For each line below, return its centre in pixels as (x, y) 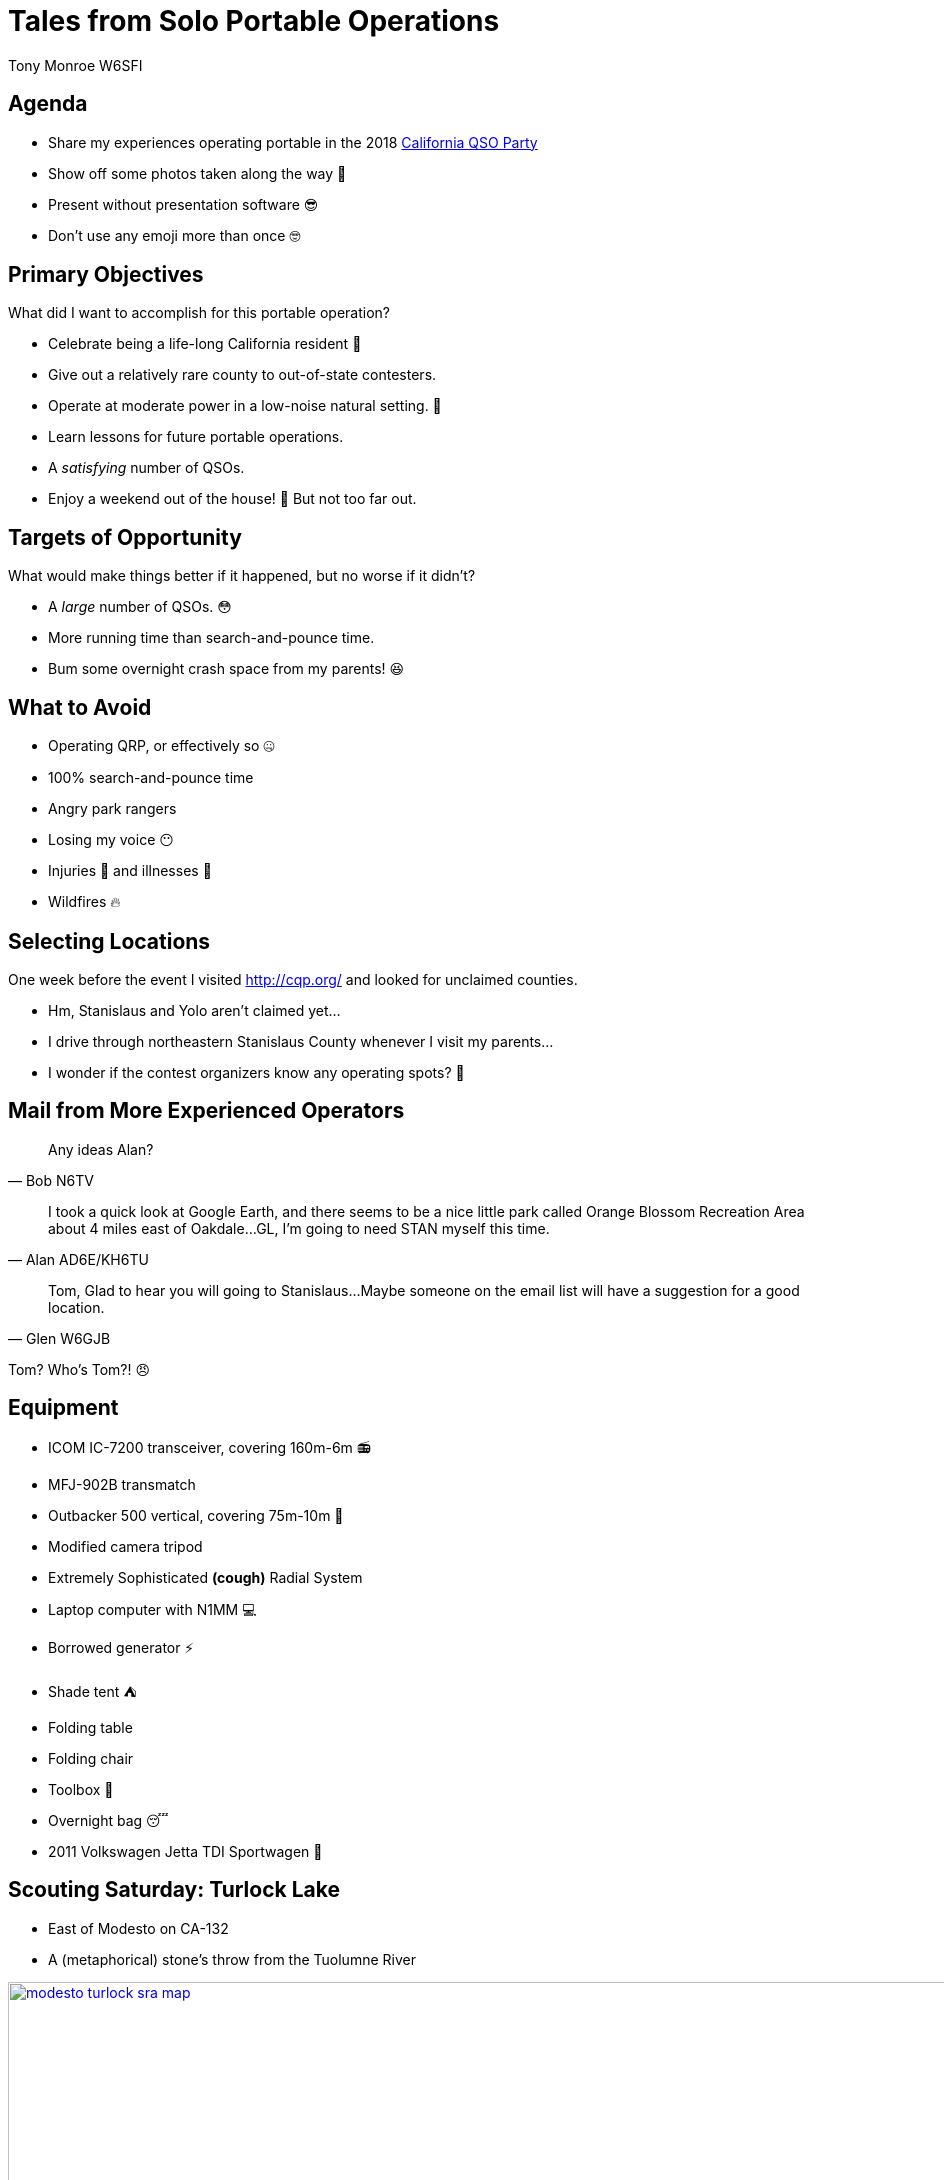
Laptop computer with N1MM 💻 (152, 1609)
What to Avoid (80, 707)
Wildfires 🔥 (84, 902)
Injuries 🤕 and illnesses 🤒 (130, 871)
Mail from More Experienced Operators (206, 1111)
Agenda (48, 104)
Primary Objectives (106, 275)
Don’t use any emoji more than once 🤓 (174, 235)
